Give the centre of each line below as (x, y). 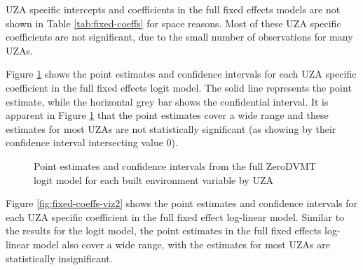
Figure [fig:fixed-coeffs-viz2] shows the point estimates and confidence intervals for (182, 203)
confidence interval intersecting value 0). (92, 142)
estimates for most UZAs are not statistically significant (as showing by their (171, 128)
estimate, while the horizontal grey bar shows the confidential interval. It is (167, 101)
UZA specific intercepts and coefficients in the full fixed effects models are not (173, 9)
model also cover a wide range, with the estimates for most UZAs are (181, 244)
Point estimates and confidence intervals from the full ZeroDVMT (175, 165)
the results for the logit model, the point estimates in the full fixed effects (164, 230)
